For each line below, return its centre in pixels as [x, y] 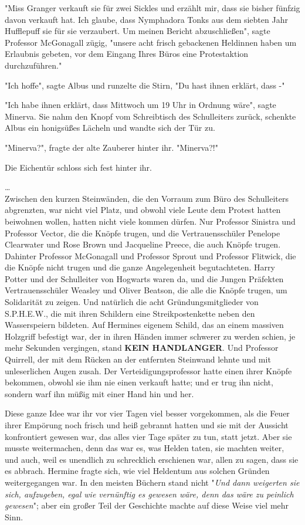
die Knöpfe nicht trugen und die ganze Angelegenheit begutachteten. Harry [140, 267]
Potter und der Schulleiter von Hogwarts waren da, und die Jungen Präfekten [144, 278]
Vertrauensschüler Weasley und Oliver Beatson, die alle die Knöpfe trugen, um [146, 290]
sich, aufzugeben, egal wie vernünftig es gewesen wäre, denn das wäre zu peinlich [149, 494]
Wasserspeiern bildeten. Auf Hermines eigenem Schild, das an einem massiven [144, 325]
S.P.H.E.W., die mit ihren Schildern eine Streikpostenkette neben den [130, 313]
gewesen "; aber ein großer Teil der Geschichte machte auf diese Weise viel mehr [147, 505]
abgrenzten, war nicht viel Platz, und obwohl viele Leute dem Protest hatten [143, 210]
